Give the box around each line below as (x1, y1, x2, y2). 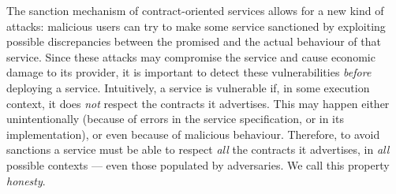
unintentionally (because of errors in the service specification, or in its (6, 110, 344, 127)
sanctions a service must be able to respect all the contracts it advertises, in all (6, 141, 390, 158)
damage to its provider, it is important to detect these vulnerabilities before (6, 64, 372, 80)
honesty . (6, 172, 46, 188)
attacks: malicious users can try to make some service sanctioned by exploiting (6, 17, 386, 34)
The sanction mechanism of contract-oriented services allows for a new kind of (6, 2, 384, 18)
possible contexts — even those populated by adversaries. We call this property (6, 156, 390, 173)
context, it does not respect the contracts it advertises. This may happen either (6, 95, 390, 111)
